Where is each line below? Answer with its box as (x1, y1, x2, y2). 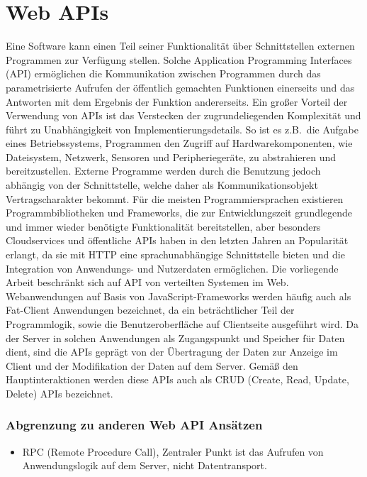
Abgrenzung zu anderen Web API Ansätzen (6, 416, 263, 434)
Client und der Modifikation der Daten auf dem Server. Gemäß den (6, 358, 298, 373)
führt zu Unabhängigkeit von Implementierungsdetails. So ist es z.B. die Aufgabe (6, 121, 358, 136)
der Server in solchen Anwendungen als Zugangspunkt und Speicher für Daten (6, 330, 345, 345)
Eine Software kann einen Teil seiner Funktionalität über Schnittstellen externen (6, 38, 355, 53)
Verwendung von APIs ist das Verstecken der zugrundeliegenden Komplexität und (6, 108, 361, 123)
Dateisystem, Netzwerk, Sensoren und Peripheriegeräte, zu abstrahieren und (6, 149, 337, 164)
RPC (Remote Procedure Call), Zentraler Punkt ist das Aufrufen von (22, 444, 324, 459)
